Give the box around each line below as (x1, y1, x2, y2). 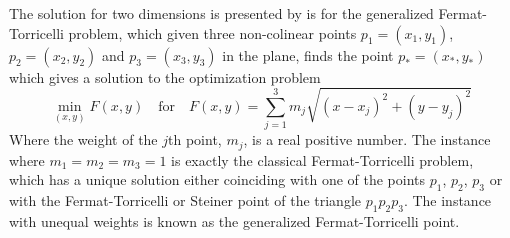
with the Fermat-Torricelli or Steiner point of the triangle (9, 190, 362, 211)
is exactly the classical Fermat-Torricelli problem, (171, 149, 474, 170)
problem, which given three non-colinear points (68, 22, 357, 43)
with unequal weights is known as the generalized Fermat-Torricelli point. (9, 210, 460, 231)
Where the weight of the (9, 129, 158, 150)
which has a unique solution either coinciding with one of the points (9, 169, 426, 190)
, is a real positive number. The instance (243, 129, 491, 150)
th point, (168, 129, 222, 150)
